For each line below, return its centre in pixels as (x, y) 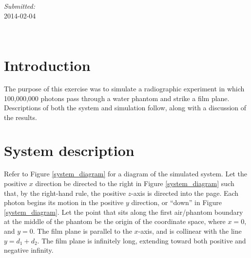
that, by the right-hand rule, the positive (65, 193)
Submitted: (20, 6)
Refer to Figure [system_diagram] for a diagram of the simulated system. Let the (125, 174)
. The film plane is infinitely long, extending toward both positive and (142, 240)
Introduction (47, 65)
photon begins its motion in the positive (64, 202)
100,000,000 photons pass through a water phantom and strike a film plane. (117, 98)
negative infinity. (29, 250)
